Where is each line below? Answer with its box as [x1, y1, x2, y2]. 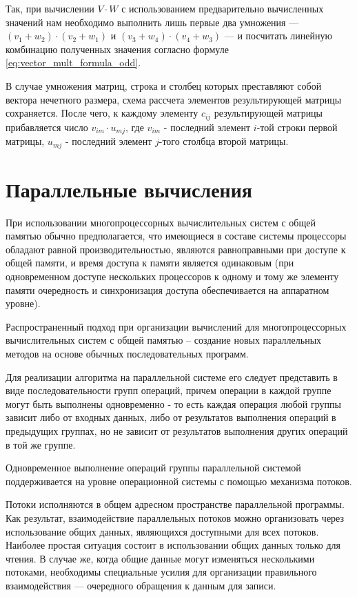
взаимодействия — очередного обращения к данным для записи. [6, 578, 276, 592]
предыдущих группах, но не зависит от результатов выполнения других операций [6, 423, 348, 438]
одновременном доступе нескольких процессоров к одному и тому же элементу [6, 269, 339, 284]
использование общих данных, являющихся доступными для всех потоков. [6, 524, 319, 538]
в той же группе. [6, 437, 76, 451]
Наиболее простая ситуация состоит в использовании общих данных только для [6, 538, 340, 552]
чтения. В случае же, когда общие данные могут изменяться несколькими [6, 551, 315, 565]
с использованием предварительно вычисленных [121, 1, 324, 15]
